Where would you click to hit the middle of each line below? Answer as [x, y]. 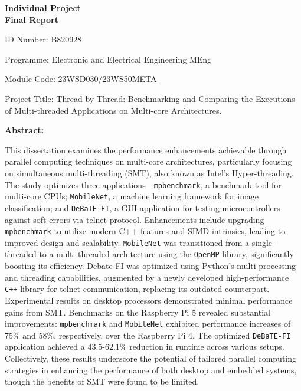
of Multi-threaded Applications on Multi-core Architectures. [113, 110]
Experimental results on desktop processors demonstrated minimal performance [149, 300]
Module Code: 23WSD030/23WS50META [81, 79]
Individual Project [43, 8]
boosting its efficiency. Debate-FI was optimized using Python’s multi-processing [150, 266]
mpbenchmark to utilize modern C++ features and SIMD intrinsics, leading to [145, 231]
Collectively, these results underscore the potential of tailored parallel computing [151, 358]
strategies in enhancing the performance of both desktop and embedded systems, [151, 369]
